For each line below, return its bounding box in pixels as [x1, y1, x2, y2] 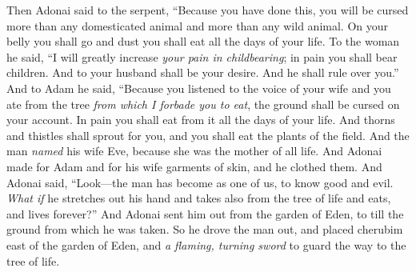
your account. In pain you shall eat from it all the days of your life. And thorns [6, 111, 395, 128]
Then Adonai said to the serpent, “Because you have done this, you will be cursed [6, 2, 409, 18]
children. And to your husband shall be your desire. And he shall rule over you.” [6, 64, 399, 81]
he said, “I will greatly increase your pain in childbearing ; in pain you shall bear [6, 48, 398, 65]
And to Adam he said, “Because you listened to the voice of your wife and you [6, 79, 391, 96]
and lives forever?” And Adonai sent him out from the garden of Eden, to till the [6, 205, 404, 222]
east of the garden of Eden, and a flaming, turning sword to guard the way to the [6, 236, 406, 253]
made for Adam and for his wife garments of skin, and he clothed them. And [6, 158, 382, 174]
